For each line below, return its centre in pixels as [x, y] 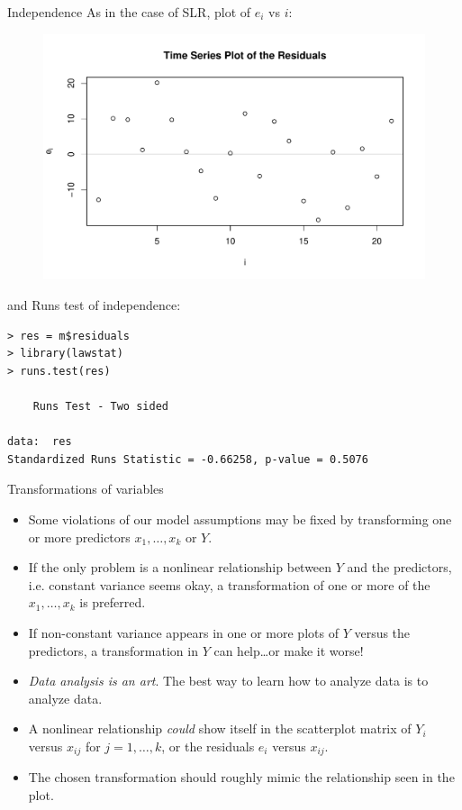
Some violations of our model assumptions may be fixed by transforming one [240, 519]
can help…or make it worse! [289, 650]
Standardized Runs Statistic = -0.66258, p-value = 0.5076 [188, 459]
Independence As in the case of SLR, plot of [129, 12]
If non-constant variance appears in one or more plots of [183, 632]
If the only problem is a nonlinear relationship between [180, 567]
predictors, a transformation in [113, 650]
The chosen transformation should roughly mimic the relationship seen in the [241, 777]
